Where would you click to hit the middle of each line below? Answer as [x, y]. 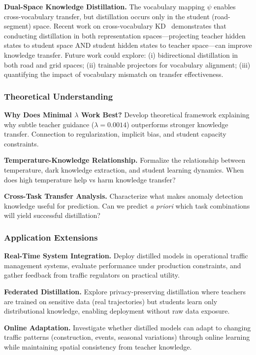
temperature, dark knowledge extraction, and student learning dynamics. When [124, 169]
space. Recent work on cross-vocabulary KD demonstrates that [130, 26]
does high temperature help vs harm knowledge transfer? [90, 179]
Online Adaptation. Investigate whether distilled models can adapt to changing [128, 327]
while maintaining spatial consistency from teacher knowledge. [98, 346]
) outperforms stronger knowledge [177, 124]
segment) [17, 26]
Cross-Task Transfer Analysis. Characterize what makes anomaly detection [124, 196]
